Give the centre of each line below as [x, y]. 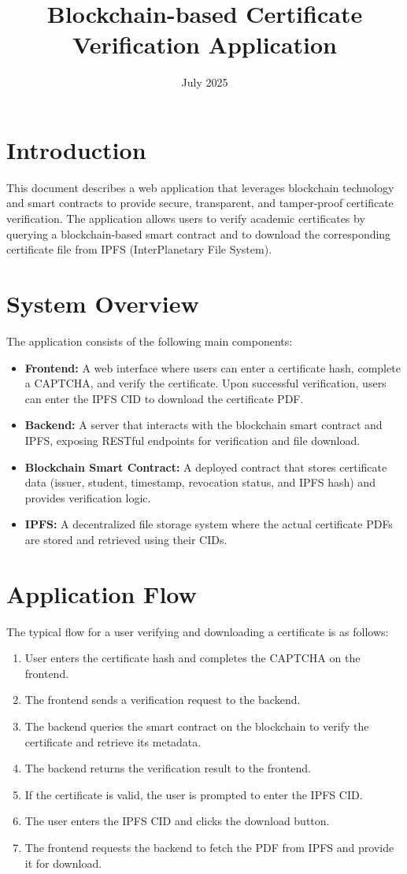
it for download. [63, 863]
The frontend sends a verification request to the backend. [163, 700]
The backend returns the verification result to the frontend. [168, 768]
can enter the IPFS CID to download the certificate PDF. [164, 398]
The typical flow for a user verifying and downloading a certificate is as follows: [198, 631]
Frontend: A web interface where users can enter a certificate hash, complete [213, 367]
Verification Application [204, 44]
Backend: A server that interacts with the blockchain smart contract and [203, 425]
